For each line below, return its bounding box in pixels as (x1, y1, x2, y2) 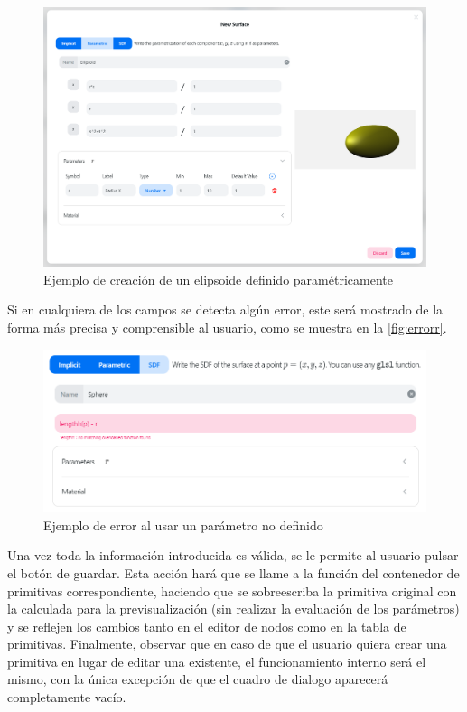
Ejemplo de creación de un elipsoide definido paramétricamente (43, 269, 393, 288)
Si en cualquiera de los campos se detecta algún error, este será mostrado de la (7, 300, 444, 319)
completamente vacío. (7, 688, 126, 707)
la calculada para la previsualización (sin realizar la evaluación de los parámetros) (7, 599, 460, 618)
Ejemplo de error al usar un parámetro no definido (43, 515, 323, 534)
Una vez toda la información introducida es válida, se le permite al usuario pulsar (7, 546, 459, 565)
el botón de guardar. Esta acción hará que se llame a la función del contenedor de (7, 563, 460, 582)
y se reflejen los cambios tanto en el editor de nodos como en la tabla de (7, 616, 406, 635)
